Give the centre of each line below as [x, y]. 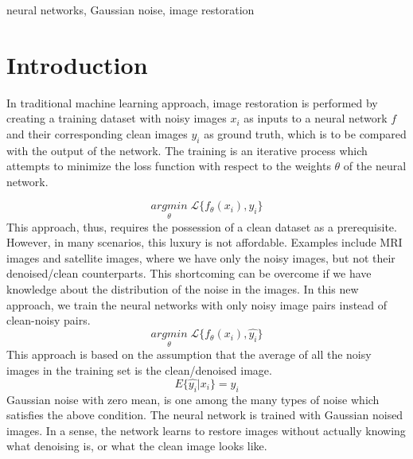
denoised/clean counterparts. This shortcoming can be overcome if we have [189, 273]
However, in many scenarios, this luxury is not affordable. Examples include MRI [205, 242]
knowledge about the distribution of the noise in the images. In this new [183, 289]
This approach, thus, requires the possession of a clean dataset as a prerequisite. [202, 226]
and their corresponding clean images [97, 133]
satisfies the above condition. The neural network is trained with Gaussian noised [205, 415]
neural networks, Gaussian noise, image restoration [131, 10]
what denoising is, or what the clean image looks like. [137, 446]
